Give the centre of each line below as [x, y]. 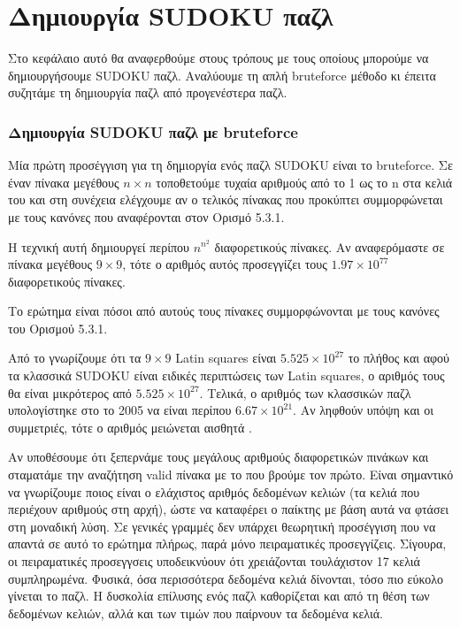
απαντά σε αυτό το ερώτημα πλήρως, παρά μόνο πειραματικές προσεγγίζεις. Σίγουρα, [227, 544]
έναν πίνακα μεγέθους [64, 182]
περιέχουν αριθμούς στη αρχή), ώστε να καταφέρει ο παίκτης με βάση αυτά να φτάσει [229, 509]
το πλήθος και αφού [399, 358]
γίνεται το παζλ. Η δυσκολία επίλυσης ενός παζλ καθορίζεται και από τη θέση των [219, 596]
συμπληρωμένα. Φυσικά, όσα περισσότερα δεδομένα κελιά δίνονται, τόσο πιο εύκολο [226, 578]
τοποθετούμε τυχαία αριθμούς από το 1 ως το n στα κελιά [304, 182]
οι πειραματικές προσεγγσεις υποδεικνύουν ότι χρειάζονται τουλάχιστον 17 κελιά [214, 561]
